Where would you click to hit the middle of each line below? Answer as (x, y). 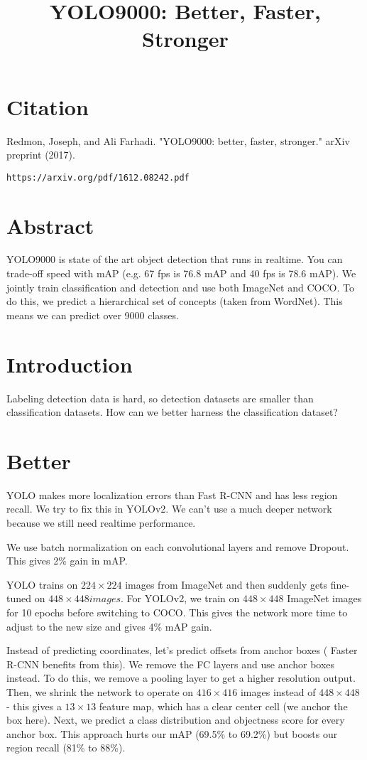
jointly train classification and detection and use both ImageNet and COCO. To (180, 287)
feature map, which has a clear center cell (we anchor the (223, 706)
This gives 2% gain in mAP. (67, 561)
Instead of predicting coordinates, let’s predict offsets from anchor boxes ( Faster (182, 650)
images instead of (278, 692)
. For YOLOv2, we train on (180, 598)
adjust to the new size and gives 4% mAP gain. (109, 626)
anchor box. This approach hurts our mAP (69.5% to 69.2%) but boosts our (172, 733)
